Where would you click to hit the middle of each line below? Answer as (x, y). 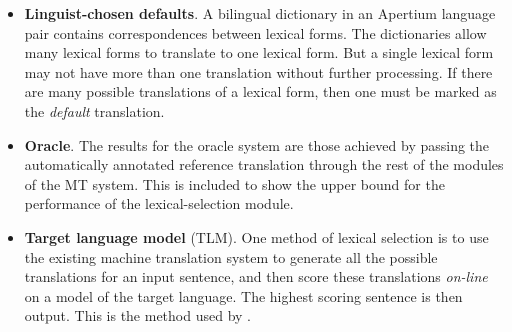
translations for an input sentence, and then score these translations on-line (256, 276)
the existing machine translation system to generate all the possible (231, 256)
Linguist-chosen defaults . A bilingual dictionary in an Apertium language (260, 13)
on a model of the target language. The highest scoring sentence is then (243, 295)
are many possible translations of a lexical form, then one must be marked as (260, 91)
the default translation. (94, 110)
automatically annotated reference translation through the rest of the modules (264, 164)
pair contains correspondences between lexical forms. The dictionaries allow (255, 32)
